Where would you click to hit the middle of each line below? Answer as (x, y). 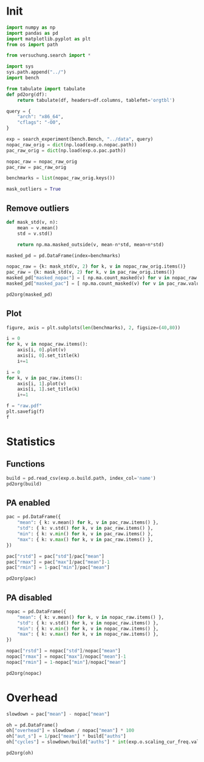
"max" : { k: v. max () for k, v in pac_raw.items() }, (85, 539)
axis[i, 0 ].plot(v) (42, 350)
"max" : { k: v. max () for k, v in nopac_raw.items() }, (88, 634)
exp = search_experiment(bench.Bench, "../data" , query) (80, 139)
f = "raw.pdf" (24, 406)
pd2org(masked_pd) (29, 294)
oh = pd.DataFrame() (32, 725)
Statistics (31, 442)
